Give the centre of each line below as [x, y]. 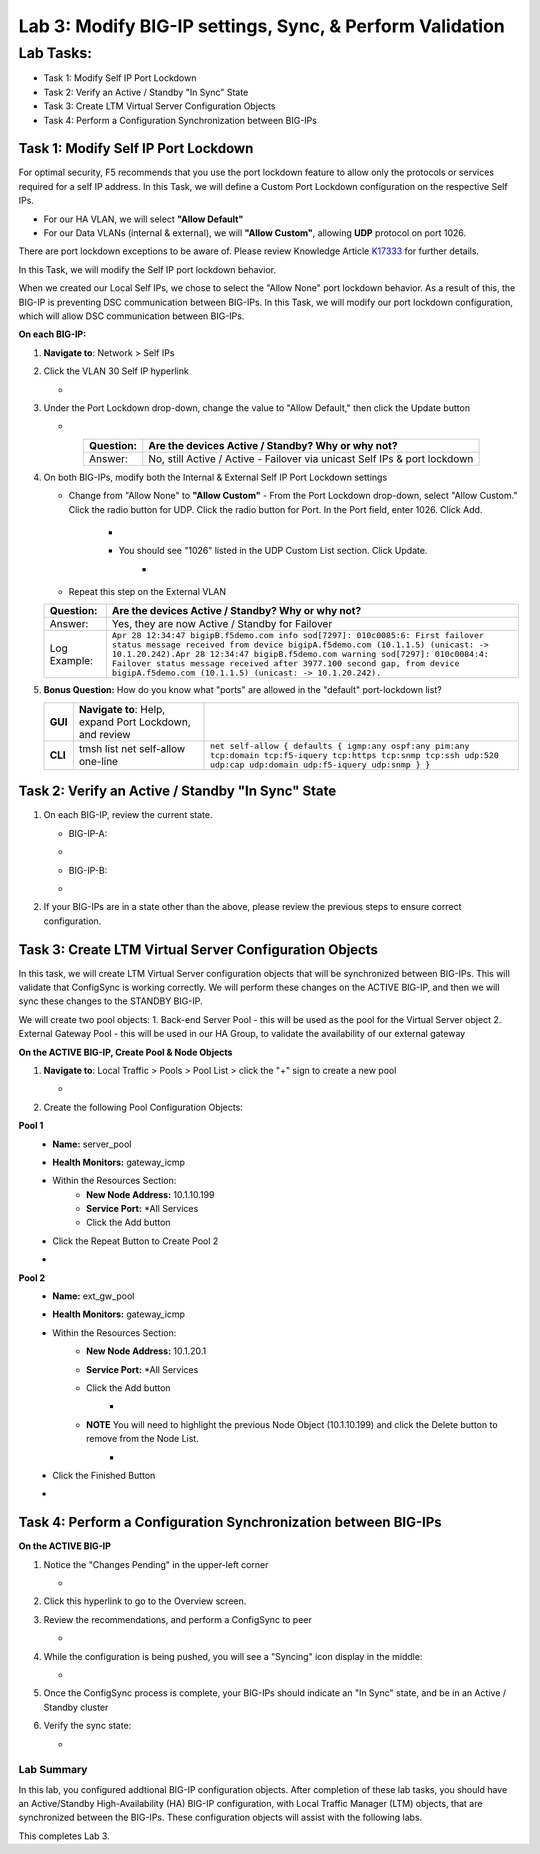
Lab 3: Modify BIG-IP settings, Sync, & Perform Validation [261, 26]
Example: [71, 660]
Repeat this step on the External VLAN [147, 592]
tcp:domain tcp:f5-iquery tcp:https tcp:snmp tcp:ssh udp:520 [354, 755]
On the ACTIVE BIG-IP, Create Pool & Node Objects [125, 1052]
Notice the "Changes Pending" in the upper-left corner [156, 1564]
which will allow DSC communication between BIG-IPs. [131, 316]
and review [104, 734]
